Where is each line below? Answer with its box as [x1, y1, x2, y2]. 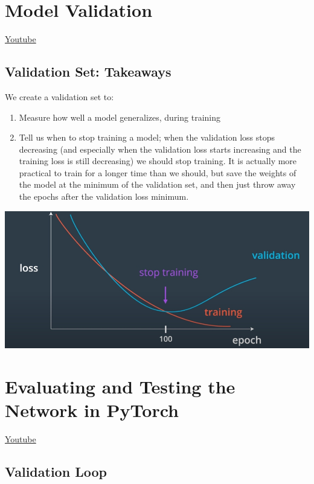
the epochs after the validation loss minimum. [19, 190, 189, 203]
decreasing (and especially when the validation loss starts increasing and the [19, 142, 301, 155]
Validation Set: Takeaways [5, 62, 171, 81]
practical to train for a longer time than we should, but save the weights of [19, 166, 296, 179]
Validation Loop [5, 462, 107, 480]
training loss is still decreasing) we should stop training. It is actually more [19, 154, 297, 167]
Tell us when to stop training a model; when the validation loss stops [19, 131, 275, 144]
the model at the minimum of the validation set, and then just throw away [19, 178, 296, 191]
